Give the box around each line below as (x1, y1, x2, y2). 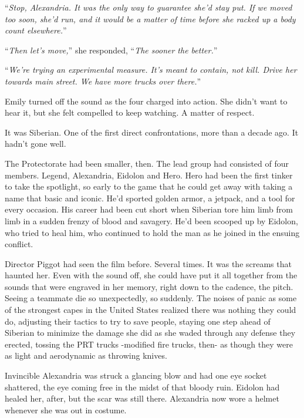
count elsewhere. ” (5, 24, 67, 36)
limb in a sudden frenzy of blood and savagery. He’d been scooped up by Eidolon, (5, 214, 298, 227)
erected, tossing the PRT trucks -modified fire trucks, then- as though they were (5, 338, 293, 350)
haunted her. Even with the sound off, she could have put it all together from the (5, 269, 298, 281)
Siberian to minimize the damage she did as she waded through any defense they (5, 326, 296, 339)
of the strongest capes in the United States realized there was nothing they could (5, 304, 296, 316)
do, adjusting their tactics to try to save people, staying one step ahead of (5, 315, 271, 327)
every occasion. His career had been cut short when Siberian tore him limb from (5, 203, 293, 215)
